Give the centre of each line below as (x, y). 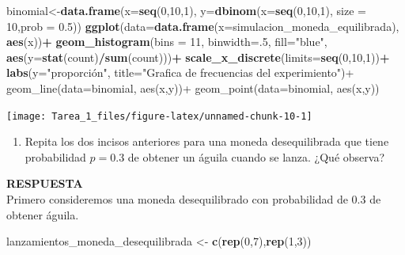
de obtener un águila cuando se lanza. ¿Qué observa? (256, 156)
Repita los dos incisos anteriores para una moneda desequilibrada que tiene (207, 141)
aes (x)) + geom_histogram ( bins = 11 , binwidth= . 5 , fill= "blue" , (167, 42)
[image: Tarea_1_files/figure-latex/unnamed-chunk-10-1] (159, 116)
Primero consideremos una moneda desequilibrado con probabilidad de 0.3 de (194, 199)
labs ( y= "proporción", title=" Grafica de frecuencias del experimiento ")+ (180, 72)
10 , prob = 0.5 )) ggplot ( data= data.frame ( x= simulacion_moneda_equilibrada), (203, 26)
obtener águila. (43, 214)
